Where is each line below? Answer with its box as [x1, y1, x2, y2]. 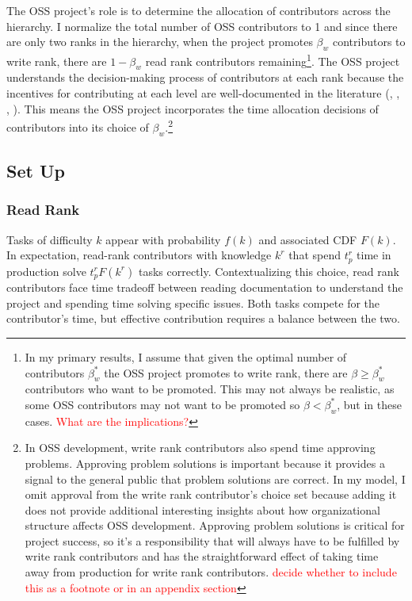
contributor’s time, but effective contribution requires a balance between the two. [6, 310, 400, 327]
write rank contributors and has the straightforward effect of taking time [25, 548, 379, 565]
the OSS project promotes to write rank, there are [104, 364, 348, 381]
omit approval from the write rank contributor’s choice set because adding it [25, 486, 397, 503]
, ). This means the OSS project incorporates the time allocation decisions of [6, 100, 379, 117]
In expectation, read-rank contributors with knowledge [6, 247, 272, 263]
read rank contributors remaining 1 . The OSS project [145, 50, 400, 69]
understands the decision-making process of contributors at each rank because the [6, 69, 404, 86]
